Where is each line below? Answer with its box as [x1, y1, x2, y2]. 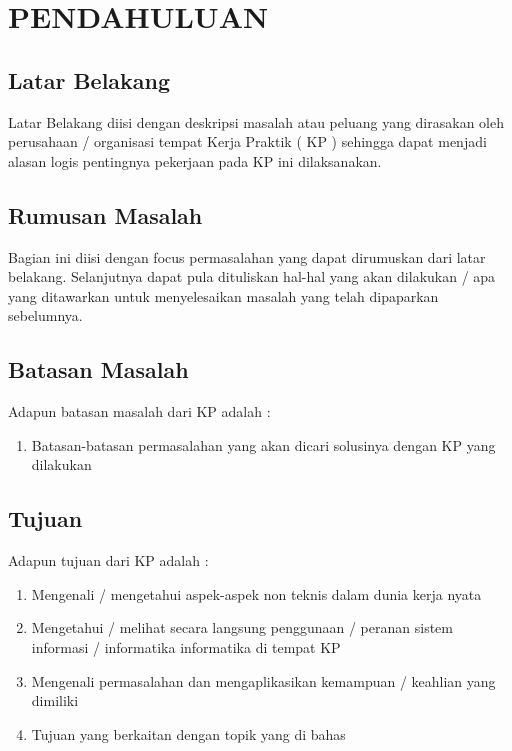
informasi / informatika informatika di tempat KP [31, 636, 341, 657]
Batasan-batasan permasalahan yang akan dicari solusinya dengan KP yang [31, 434, 496, 455]
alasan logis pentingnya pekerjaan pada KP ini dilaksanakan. [8, 150, 382, 171]
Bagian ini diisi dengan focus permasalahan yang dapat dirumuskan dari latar [8, 246, 486, 267]
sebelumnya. [8, 305, 83, 326]
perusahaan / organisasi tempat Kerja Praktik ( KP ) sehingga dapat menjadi [8, 131, 487, 152]
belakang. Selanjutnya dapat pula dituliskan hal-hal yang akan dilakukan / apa [8, 266, 496, 287]
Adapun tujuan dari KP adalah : [8, 550, 209, 571]
